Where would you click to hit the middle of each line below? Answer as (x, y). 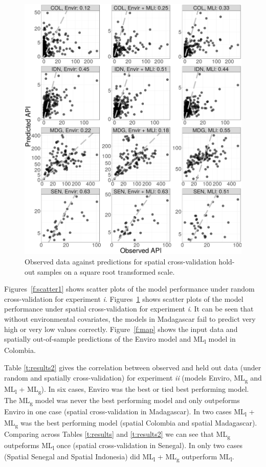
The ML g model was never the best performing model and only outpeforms (122, 401)
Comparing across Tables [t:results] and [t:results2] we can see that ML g (117, 435)
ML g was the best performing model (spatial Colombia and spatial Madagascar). (131, 423)
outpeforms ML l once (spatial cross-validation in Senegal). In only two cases (123, 446)
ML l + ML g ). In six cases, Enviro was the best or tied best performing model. (127, 389)
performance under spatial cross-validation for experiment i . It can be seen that (129, 309)
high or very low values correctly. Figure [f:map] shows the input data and (121, 329)
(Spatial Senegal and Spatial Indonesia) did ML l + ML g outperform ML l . (119, 457)
